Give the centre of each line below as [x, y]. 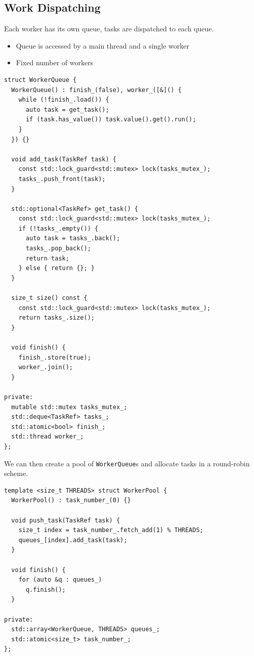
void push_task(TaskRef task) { [66, 520]
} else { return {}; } [56, 268]
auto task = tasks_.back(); [73, 238]
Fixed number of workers [55, 62]
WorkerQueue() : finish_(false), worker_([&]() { [96, 90]
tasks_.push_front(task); [62, 179]
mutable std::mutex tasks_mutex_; [69, 407]
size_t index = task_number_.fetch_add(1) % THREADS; [111, 530]
